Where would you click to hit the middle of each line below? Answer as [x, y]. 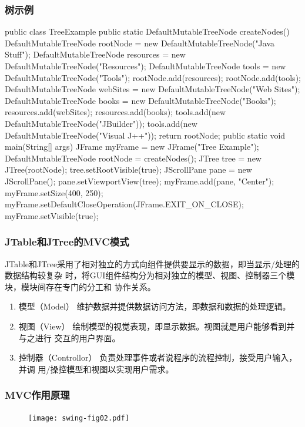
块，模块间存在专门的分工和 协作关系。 [80, 286]
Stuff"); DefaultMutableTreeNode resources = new [95, 54]
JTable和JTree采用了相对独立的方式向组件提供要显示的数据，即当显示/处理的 [152, 263]
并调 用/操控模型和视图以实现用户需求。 [96, 369]
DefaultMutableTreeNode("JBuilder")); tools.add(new [101, 123]
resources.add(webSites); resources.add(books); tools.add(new [115, 112]
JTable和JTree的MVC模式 [67, 242]
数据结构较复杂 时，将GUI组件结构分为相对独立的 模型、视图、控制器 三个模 [150, 275]
